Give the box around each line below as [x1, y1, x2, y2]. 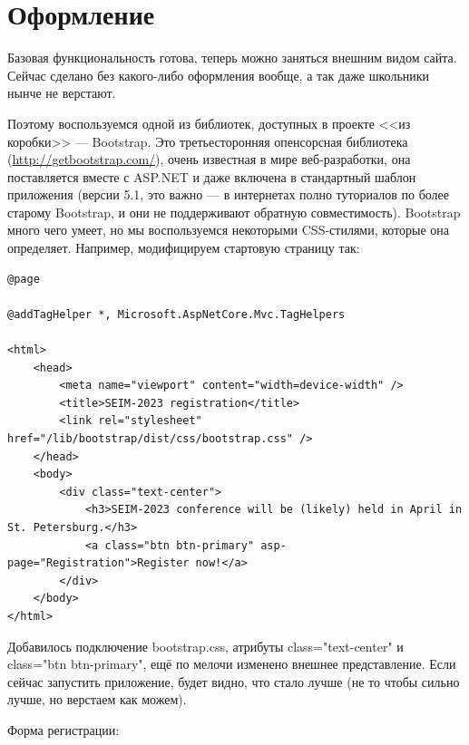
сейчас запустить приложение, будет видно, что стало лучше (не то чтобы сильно [7, 672, 460, 691]
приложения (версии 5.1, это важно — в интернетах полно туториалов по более [7, 185, 450, 204]
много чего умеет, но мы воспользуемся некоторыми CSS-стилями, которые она [7, 220, 450, 239]
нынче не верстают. [7, 83, 116, 102]
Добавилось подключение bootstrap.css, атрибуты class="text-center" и [7, 636, 404, 655]
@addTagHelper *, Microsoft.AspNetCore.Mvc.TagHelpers [7, 307, 346, 321]
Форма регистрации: [7, 720, 120, 739]
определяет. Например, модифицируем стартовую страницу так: [7, 238, 360, 257]
